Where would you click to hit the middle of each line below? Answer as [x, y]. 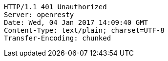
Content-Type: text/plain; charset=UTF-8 [84, 30]
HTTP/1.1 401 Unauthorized [55, 7]
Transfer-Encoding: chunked [58, 38]
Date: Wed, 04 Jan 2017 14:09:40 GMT [76, 22]
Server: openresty [39, 15]
